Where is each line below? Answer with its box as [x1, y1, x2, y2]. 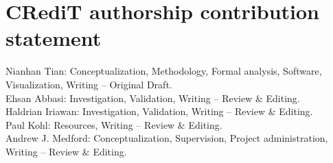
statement [5, 24, 102, 52]
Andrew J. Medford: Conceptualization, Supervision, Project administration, [5, 131, 328, 145]
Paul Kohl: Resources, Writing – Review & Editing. [5, 117, 222, 131]
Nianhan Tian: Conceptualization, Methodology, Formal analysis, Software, [5, 64, 322, 78]
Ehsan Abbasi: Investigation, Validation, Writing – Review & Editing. [5, 90, 300, 105]
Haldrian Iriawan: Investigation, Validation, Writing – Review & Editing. [5, 104, 313, 118]
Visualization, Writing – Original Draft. [5, 77, 172, 91]
